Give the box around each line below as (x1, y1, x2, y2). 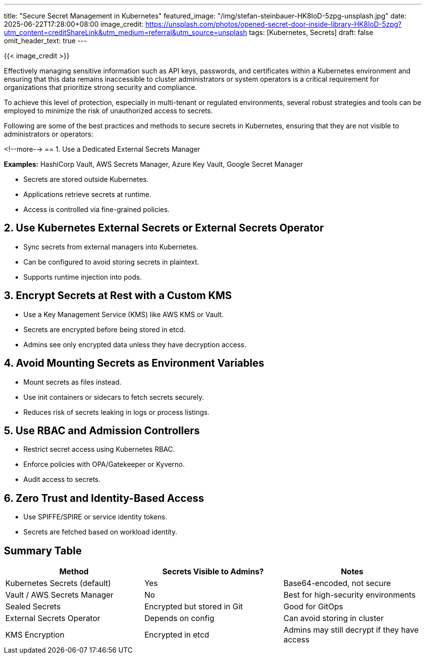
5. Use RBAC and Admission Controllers (4, 424, 200, 437)
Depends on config (144, 613, 214, 623)
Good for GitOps (283, 602, 343, 612)
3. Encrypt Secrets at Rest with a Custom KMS (4, 289, 232, 302)
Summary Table (4, 544, 82, 557)
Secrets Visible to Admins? (162, 567, 264, 577)
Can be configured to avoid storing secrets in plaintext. (23, 257, 199, 266)
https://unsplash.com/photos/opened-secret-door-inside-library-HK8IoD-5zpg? (145, 20, 402, 28)
